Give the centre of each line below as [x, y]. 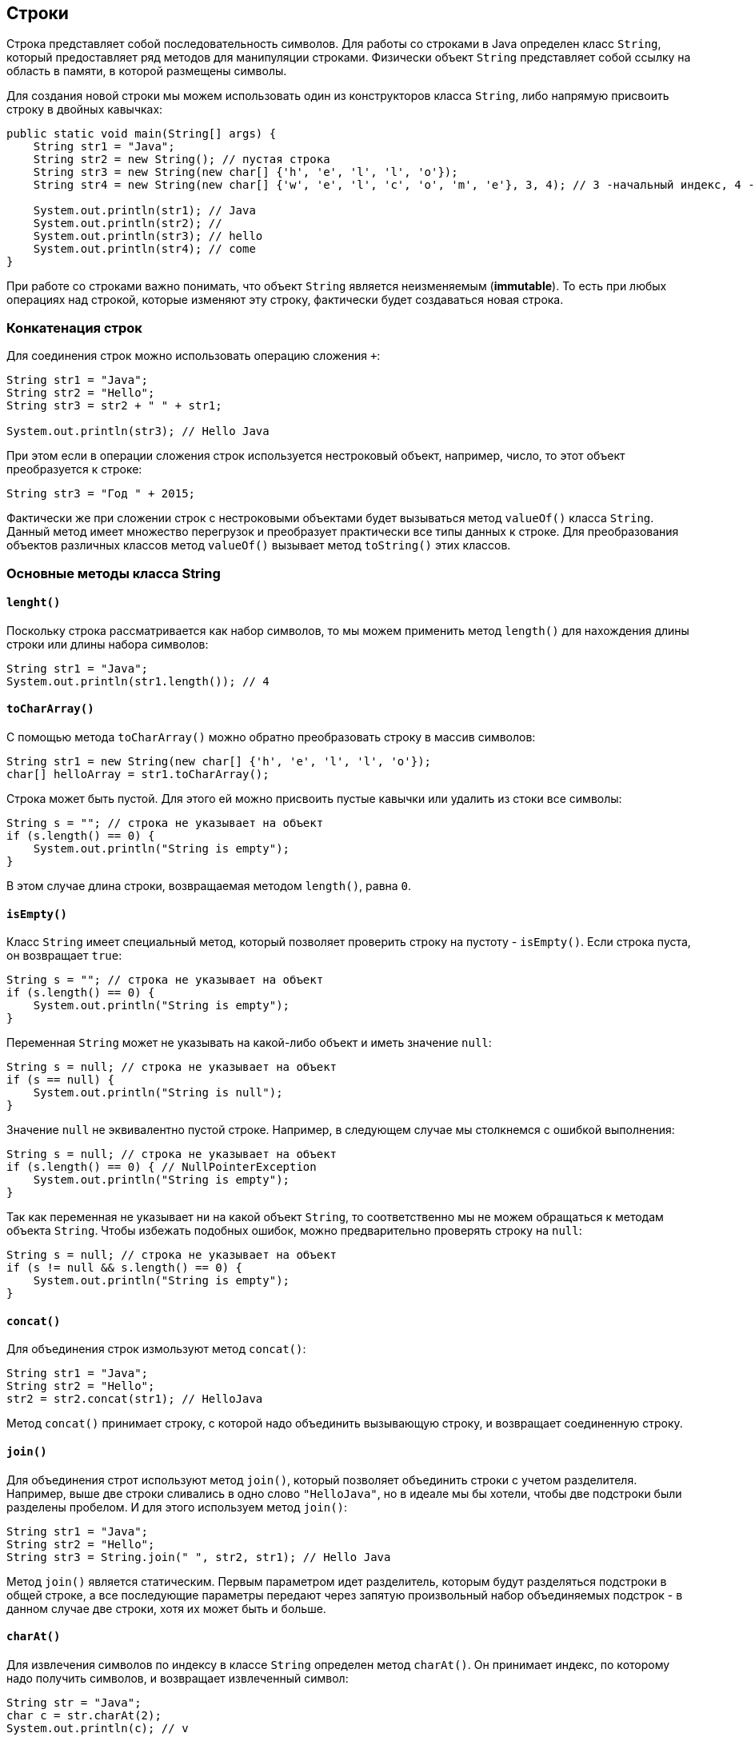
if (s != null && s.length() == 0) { [125, 1268]
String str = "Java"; [74, 1702]
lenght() [34, 603]
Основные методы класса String [114, 573]
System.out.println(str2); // [128, 224]
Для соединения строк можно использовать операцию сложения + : [194, 356]
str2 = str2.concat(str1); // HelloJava [135, 1399]
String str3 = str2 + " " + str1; [114, 406]
